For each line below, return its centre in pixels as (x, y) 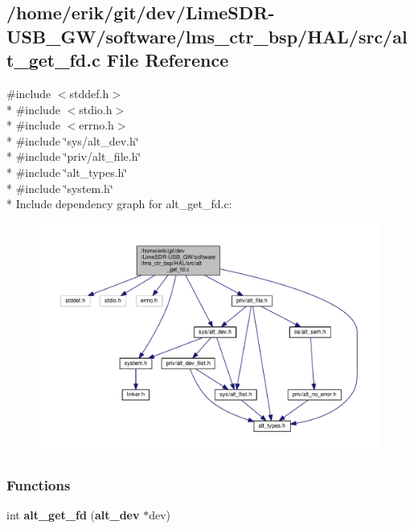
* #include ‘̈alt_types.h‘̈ (67, 172)
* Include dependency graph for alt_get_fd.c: (119, 204)
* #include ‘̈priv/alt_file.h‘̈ (74, 156)
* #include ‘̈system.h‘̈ (60, 188)
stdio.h (96, 109)
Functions (39, 485)
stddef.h (89, 93)
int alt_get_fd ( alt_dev (73, 515)
